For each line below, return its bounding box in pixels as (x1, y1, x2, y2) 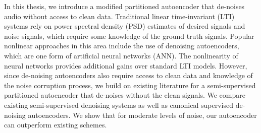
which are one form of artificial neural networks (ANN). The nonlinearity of (4, 50, 238, 60)
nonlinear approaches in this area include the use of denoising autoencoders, (4, 40, 239, 51)
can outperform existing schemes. (4, 119, 107, 130)
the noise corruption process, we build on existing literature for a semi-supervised (4, 80, 256, 90)
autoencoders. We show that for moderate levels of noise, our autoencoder (28, 109, 257, 120)
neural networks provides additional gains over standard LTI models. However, (4, 60, 247, 71)
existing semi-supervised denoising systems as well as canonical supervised (4, 99, 234, 110)
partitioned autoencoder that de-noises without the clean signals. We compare (4, 90, 245, 100)
